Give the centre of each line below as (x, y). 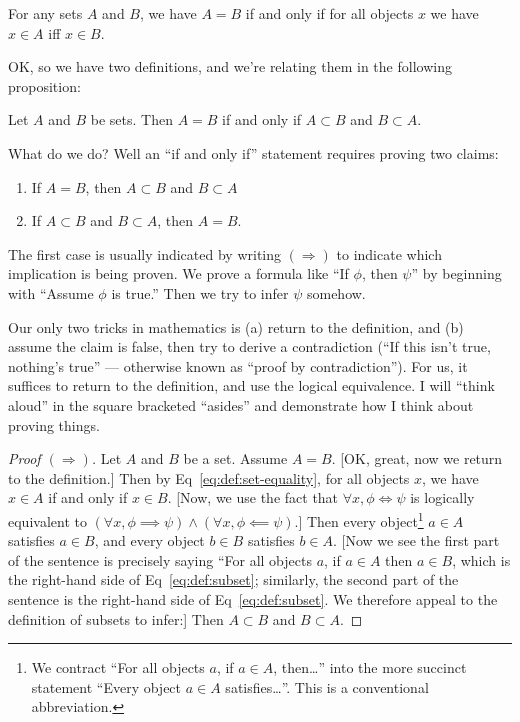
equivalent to (47, 520)
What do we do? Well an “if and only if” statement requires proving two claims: (253, 152)
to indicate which (389, 253)
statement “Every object (106, 686)
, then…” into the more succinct (370, 667)
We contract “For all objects (118, 667)
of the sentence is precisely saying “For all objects (160, 559)
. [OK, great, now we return (417, 458)
